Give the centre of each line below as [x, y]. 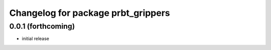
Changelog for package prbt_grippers [90, 13]
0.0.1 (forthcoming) [42, 26]
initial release [36, 39]
